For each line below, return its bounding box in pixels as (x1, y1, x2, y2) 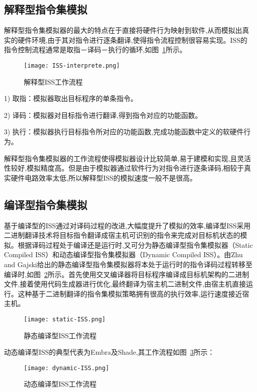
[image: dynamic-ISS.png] (24, 364, 109, 372)
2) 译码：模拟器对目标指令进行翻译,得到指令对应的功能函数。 (4, 109, 202, 120)
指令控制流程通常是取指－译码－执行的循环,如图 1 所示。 (4, 44, 187, 55)
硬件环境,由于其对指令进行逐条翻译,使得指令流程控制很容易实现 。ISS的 (17, 34, 248, 45)
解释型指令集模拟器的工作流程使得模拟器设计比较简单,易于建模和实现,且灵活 (4, 153, 251, 163)
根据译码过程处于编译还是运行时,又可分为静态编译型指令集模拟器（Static (17, 239, 253, 250)
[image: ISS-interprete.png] (24, 62, 120, 69)
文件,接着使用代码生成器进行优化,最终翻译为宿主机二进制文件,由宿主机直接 (4, 279, 246, 289)
